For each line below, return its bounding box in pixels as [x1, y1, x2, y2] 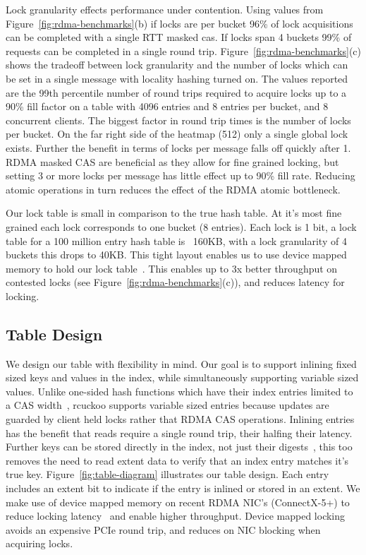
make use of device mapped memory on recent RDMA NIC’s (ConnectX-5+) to [6, 494, 350, 509]
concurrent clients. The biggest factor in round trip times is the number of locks [6, 112, 351, 127]
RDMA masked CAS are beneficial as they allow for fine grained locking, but [6, 154, 339, 169]
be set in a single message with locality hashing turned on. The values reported [6, 71, 348, 85]
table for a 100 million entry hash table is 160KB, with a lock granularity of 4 [6, 233, 347, 248]
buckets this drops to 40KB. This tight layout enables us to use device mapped [6, 247, 347, 262]
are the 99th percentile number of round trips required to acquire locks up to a [6, 85, 347, 100]
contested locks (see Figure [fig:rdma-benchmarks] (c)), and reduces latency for [6, 275, 345, 290]
